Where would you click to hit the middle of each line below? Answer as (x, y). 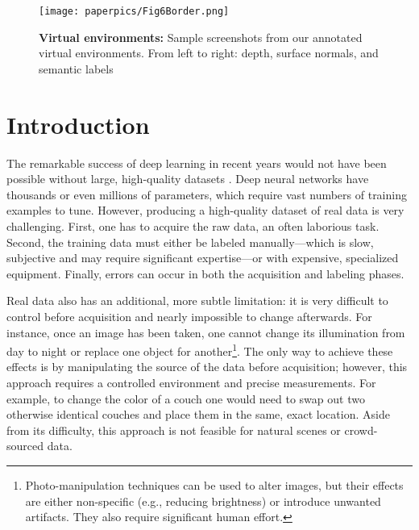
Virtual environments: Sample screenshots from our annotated (201, 37)
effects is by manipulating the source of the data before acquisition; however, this (207, 367)
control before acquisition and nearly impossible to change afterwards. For (189, 316)
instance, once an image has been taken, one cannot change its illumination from (206, 332)
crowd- (361, 430)
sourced (25, 446)
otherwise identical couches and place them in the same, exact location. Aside (198, 414)
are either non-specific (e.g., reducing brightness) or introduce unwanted (203, 501)
